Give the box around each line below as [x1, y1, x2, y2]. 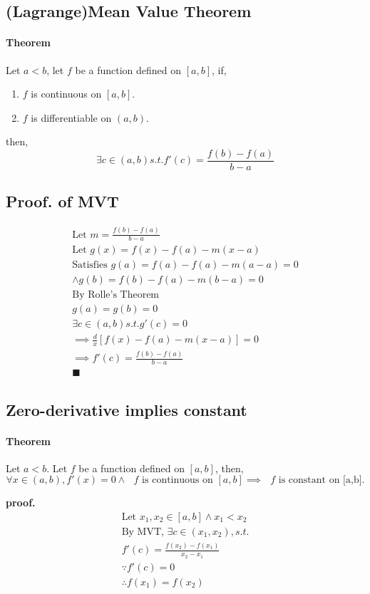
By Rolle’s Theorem [72, 289, 160, 300]
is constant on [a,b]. [278, 475, 365, 486]
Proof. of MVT [6, 190, 119, 212]
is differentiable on [31, 110, 112, 125]
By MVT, [121, 526, 164, 537]
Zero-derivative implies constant [6, 398, 247, 420]
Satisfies [72, 260, 108, 271]
